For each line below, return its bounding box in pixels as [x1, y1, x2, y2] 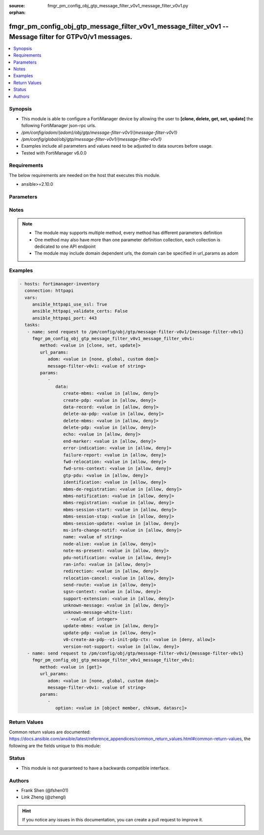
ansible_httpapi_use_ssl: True [32, 302, 108, 308]
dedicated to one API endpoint [34, 243, 96, 249]
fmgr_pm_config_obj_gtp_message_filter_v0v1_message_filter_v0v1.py [47, 3, 188, 8]
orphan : [9, 10, 26, 16]
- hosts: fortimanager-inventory [19, 281, 100, 286]
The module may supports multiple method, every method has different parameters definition [34, 230, 222, 236]
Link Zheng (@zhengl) [21, 794, 66, 800]
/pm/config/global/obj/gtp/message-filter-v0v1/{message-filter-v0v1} [21, 136, 162, 142]
